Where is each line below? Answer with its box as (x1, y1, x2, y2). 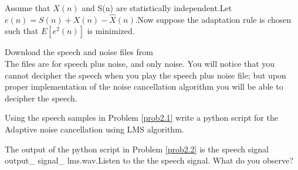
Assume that (5, 2, 50, 13)
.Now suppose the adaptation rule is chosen (135, 13, 292, 25)
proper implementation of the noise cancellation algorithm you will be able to (5, 80, 283, 93)
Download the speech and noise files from (5, 46, 153, 58)
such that (5, 25, 39, 37)
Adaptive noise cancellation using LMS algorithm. (5, 123, 184, 135)
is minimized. (87, 25, 135, 37)
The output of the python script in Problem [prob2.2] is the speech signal (5, 142, 269, 155)
